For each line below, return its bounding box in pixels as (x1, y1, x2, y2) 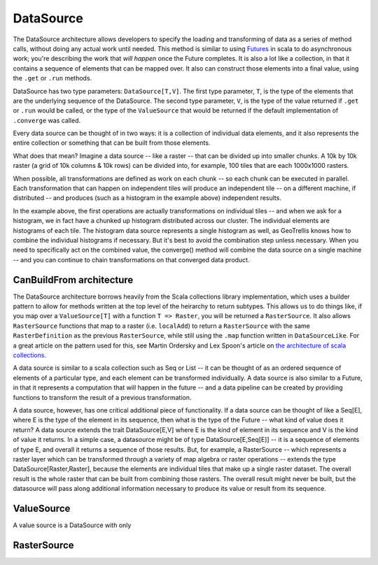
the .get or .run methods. (13, 74, 92, 83)
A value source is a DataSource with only (13, 521, 132, 529)
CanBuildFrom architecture (13, 273, 134, 286)
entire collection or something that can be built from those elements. (13, 138, 211, 147)
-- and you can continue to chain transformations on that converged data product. (13, 255, 250, 264)
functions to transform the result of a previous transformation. (13, 393, 192, 401)
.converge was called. (13, 116, 80, 124)
